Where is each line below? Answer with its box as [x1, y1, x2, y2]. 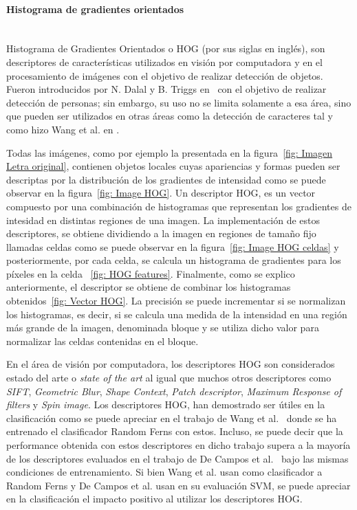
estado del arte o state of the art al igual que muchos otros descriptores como [6, 370, 332, 385]
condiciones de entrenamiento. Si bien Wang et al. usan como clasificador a [6, 465, 323, 479]
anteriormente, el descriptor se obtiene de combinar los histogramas [6, 280, 291, 294]
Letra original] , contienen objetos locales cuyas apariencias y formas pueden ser [6, 159, 340, 173]
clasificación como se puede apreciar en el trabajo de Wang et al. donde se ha [6, 410, 337, 425]
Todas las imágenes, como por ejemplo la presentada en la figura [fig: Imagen [6, 145, 333, 159]
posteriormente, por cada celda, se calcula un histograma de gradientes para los [6, 253, 341, 267]
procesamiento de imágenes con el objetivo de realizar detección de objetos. [6, 68, 323, 82]
